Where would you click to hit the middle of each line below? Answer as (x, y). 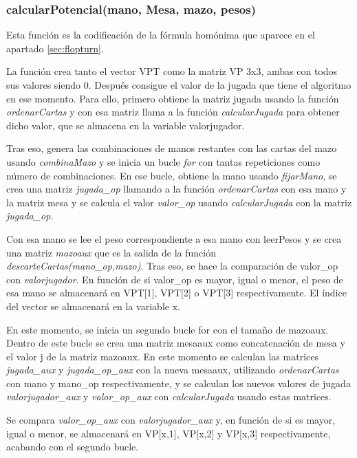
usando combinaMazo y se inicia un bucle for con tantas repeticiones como (163, 161)
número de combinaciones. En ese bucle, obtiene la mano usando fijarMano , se (172, 175)
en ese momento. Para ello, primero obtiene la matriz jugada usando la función (173, 98)
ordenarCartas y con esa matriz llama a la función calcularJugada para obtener (173, 112)
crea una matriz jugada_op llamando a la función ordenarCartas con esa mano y (176, 189)
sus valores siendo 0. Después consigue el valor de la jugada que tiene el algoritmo (179, 85)
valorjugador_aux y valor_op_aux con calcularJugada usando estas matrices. (169, 396)
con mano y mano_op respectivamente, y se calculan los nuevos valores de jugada (178, 383)
